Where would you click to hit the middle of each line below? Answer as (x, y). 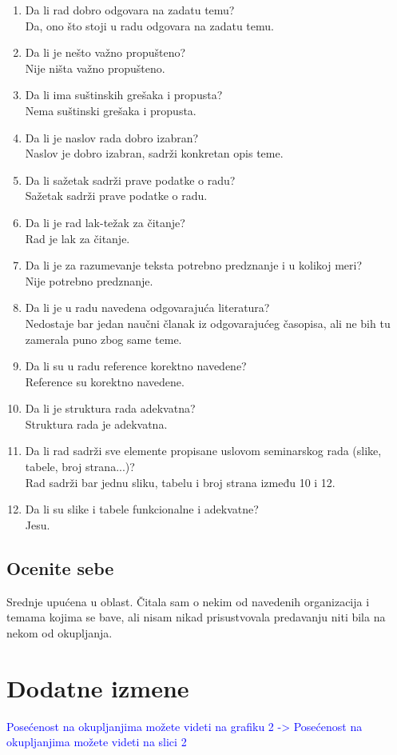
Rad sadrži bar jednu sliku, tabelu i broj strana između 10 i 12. (180, 482)
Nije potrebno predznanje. (89, 280)
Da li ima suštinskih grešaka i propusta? (124, 95)
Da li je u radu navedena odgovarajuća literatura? (147, 308)
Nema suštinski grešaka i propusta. (111, 110)
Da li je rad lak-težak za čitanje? (105, 222)
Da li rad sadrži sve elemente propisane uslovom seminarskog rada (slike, (203, 451)
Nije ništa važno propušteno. (95, 68)
